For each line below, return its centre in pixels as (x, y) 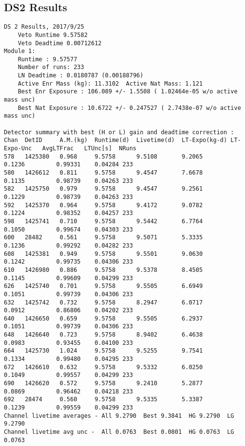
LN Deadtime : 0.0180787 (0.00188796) (81, 76)
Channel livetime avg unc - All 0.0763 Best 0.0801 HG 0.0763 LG (119, 432)
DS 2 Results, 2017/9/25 (44, 27)
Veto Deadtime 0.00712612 (60, 43)
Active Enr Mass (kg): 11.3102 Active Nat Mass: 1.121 (110, 83)
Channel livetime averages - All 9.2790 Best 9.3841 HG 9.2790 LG (119, 416)
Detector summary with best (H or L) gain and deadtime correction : (119, 132)
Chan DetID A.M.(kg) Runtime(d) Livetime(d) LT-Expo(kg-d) (116, 140)
